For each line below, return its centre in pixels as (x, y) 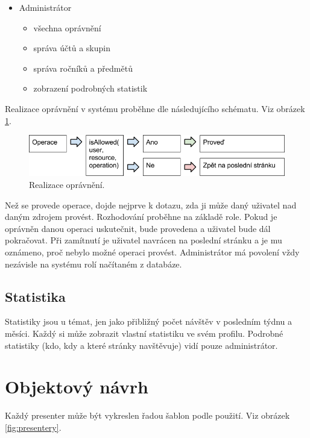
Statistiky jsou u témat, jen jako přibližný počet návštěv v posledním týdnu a (148, 321)
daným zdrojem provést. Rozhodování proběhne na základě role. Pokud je (141, 217)
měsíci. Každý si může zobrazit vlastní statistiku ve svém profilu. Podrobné (144, 333)
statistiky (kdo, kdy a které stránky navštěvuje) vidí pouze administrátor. (141, 345)
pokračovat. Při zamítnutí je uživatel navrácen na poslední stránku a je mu (144, 240)
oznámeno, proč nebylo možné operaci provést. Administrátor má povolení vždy (152, 252)
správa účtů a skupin (72, 48)
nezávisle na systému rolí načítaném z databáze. (93, 264)
